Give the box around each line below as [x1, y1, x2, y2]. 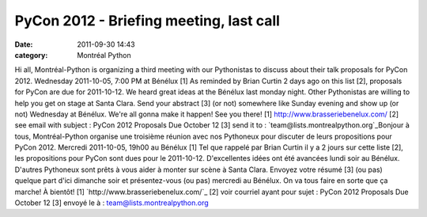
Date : [14, 40, 33, 49]
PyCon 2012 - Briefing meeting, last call [14, 12, 281, 29]
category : [14, 50, 48, 59]
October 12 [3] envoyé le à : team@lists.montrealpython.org [14, 198, 209, 207]
